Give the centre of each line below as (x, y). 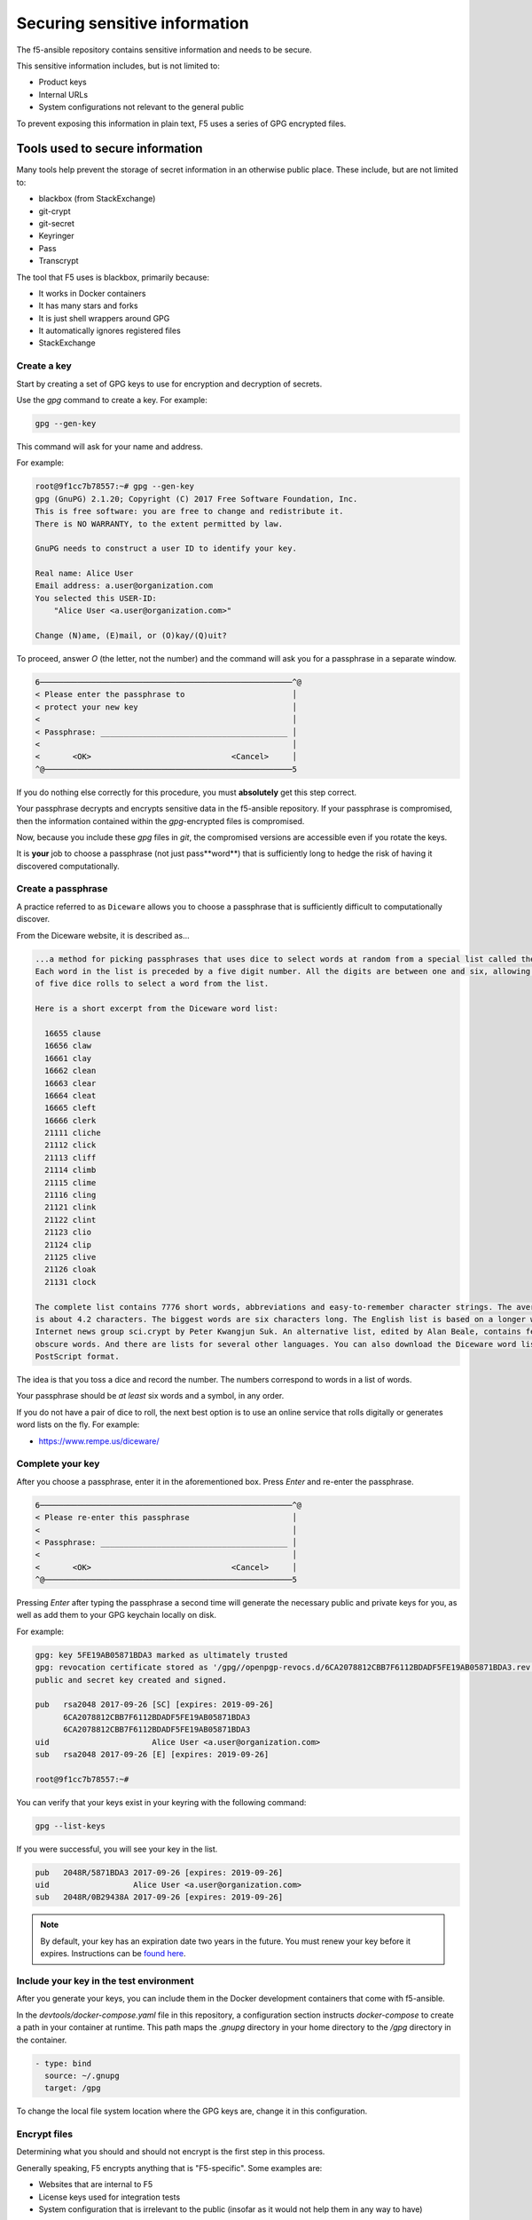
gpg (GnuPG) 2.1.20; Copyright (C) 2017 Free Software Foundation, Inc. (196, 499)
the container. (42, 2040)
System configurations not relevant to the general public (141, 107)
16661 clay (68, 1058)
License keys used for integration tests (110, 2197)
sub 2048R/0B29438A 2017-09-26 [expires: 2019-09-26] (159, 1897)
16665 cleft (70, 1108)
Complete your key (58, 1463)
